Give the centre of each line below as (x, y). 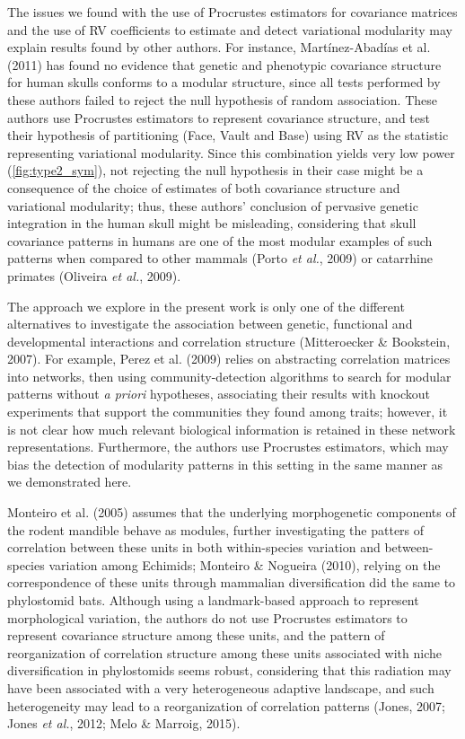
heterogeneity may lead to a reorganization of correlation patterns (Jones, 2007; (226, 705)
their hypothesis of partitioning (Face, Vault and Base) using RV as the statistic (228, 135)
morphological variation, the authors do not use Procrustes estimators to (207, 617)
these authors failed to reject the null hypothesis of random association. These (222, 99)
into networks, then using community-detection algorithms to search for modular (229, 376)
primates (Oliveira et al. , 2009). (94, 275)
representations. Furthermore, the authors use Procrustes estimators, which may (228, 447)
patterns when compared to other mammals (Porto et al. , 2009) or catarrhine (220, 258)
